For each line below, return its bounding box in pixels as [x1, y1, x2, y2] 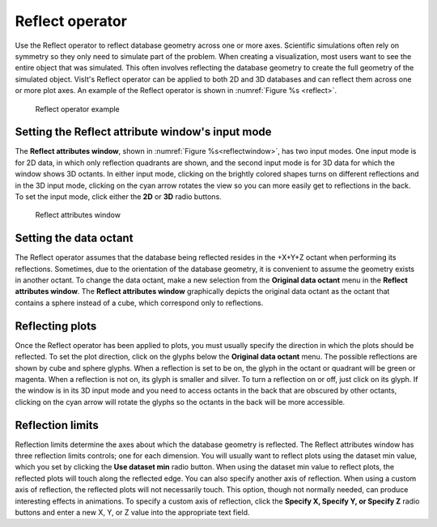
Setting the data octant [15, 232, 134, 245]
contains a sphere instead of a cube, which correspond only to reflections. [15, 298, 264, 308]
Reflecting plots [15, 319, 97, 333]
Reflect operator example [35, 104, 121, 113]
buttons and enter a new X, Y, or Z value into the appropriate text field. [15, 507, 250, 517]
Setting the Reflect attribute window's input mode [15, 125, 272, 139]
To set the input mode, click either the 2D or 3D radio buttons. [15, 191, 222, 202]
